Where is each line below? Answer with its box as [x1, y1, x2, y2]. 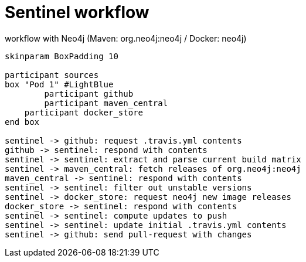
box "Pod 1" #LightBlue [5, 79, 114, 89]
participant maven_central [44, 98, 168, 108]
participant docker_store [24, 107, 144, 117]
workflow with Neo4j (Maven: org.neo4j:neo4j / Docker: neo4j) [5, 33, 247, 43]
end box [5, 117, 40, 127]
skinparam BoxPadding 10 [5, 51, 118, 61]
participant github [44, 89, 134, 98]
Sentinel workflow [5, 2, 149, 22]
